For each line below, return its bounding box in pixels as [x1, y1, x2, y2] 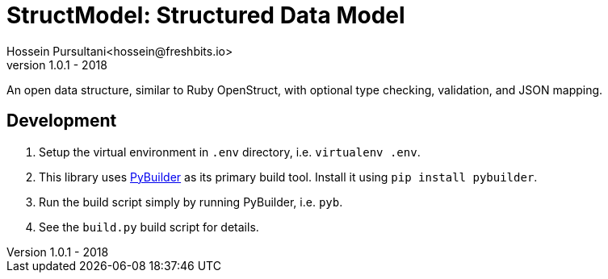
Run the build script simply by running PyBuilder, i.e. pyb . [39, 194, 343, 209]
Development [6, 110, 117, 131]
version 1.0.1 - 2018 [6, 57, 107, 72]
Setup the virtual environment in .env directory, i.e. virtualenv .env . [39, 144, 421, 159]
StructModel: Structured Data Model [6, 2, 405, 29]
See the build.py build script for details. [39, 219, 259, 234]
